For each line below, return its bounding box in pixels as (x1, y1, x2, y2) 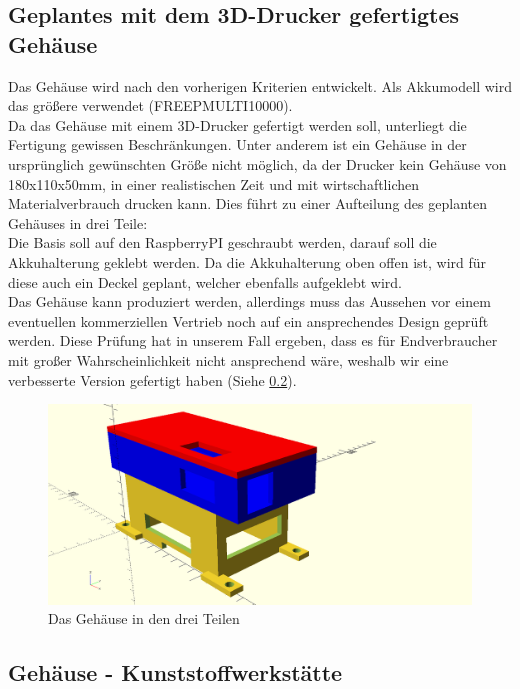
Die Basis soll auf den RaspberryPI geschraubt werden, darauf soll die (8, 232, 437, 253)
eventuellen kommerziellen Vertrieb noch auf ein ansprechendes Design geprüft (8, 310, 489, 331)
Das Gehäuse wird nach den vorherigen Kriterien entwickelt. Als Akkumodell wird (8, 75, 512, 96)
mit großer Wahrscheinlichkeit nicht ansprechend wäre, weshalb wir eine (8, 349, 449, 370)
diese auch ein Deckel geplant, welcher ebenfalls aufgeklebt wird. (8, 271, 402, 292)
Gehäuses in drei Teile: (8, 212, 148, 233)
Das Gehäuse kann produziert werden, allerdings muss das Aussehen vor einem (8, 291, 491, 312)
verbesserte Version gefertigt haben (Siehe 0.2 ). (8, 369, 297, 390)
